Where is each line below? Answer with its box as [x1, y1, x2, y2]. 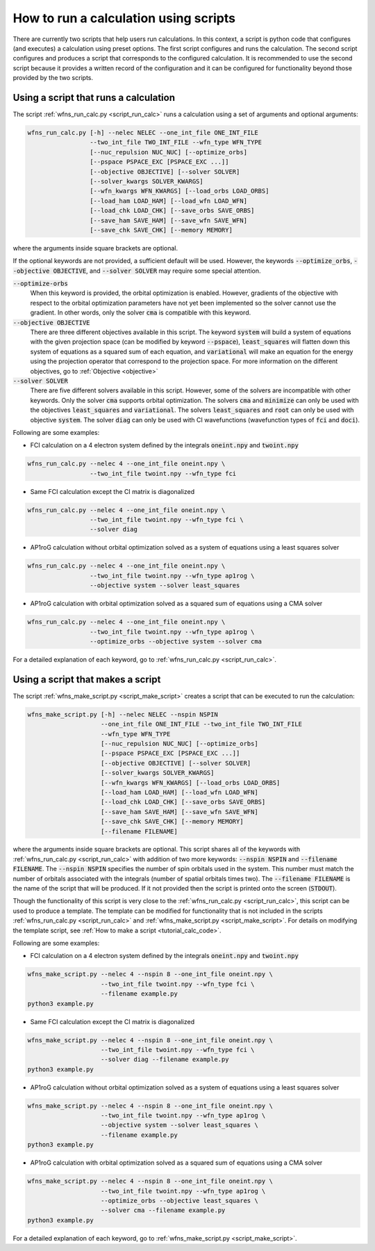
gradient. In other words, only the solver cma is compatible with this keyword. [30, 308, 251, 317]
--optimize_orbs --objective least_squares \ [101, 1197, 258, 1204]
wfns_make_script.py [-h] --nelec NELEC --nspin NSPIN [27, 710, 218, 718]
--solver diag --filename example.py [101, 1055, 229, 1064]
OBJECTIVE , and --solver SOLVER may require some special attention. [53, 266, 261, 275]
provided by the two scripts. [12, 74, 94, 82]
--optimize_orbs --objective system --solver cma [89, 637, 262, 645]
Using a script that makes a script [12, 674, 161, 685]
